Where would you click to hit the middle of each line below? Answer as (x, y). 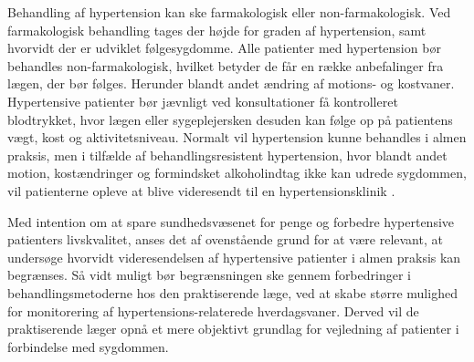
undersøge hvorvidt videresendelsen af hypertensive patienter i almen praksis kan (234, 257)
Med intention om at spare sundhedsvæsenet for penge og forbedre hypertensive (231, 221)
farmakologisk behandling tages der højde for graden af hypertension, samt (217, 30)
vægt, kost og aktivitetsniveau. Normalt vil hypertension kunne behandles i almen (237, 137)
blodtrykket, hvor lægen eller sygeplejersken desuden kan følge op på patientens (230, 119)
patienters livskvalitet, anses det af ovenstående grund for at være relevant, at (225, 239)
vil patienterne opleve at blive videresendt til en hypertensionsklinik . (201, 190)
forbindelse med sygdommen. (88, 346)
